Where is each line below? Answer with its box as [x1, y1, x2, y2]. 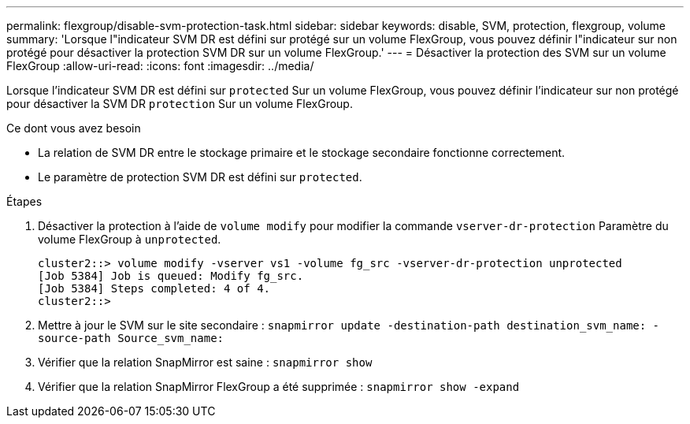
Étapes [6, 195, 43, 208]
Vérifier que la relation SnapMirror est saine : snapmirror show [38, 355, 373, 369]
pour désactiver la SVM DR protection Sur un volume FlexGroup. [6, 97, 353, 110]
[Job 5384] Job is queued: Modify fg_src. [38, 270, 304, 282]
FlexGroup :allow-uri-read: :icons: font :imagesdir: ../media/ [6, 59, 314, 73]
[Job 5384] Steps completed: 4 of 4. [38, 282, 271, 295]
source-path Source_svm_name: [38, 332, 224, 344]
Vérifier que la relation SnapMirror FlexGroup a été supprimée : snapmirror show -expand [38, 380, 520, 393]
